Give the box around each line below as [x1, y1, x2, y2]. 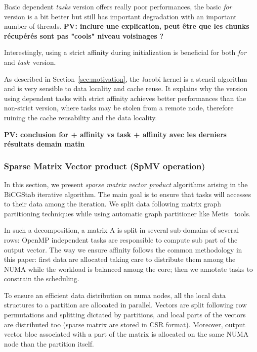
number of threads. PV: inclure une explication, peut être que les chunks [4, 21, 250, 31]
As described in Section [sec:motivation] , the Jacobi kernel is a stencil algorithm [4, 73, 247, 84]
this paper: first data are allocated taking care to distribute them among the [4, 254, 236, 264]
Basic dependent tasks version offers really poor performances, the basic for [4, 1, 232, 11]
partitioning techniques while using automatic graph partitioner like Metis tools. [4, 208, 251, 218]
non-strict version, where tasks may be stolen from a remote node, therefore [4, 102, 234, 113]
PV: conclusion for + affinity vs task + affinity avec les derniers [4, 129, 227, 139]
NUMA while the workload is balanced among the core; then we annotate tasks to [4, 263, 253, 274]
